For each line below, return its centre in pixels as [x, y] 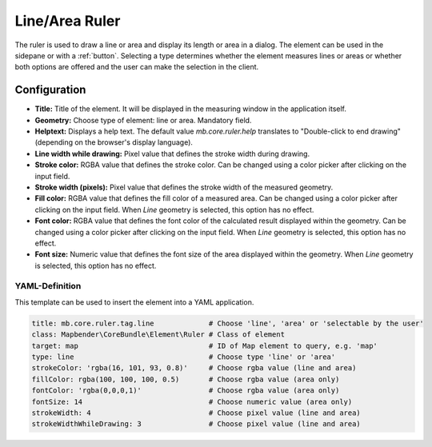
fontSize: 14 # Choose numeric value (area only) [192, 401]
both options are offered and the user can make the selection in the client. [137, 67]
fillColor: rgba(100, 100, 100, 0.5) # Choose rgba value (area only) [186, 379]
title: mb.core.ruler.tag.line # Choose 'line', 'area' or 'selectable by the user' [228, 323]
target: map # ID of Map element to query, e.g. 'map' [204, 345]
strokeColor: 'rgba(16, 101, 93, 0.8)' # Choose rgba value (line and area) [194, 368]
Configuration [50, 90]
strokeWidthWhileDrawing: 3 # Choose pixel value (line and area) [196, 424]
